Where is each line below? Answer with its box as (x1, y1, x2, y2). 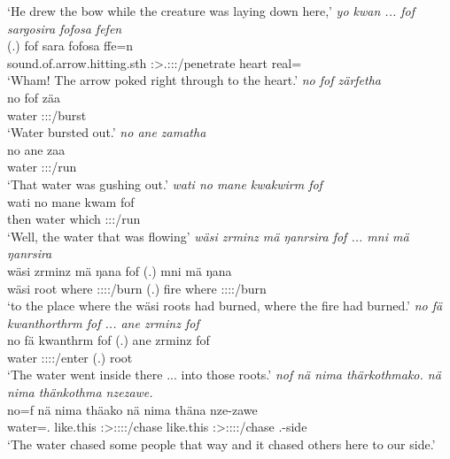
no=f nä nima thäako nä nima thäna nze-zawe (7, 400, 258, 418)
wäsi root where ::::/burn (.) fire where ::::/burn (7, 279, 267, 297)
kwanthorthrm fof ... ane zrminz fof (7, 313, 199, 332)
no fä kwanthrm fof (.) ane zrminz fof (7, 331, 210, 349)
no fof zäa (7, 88, 60, 106)
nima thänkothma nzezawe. (7, 383, 153, 402)
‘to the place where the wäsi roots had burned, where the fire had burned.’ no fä (7, 296, 443, 315)
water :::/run (7, 157, 77, 176)
